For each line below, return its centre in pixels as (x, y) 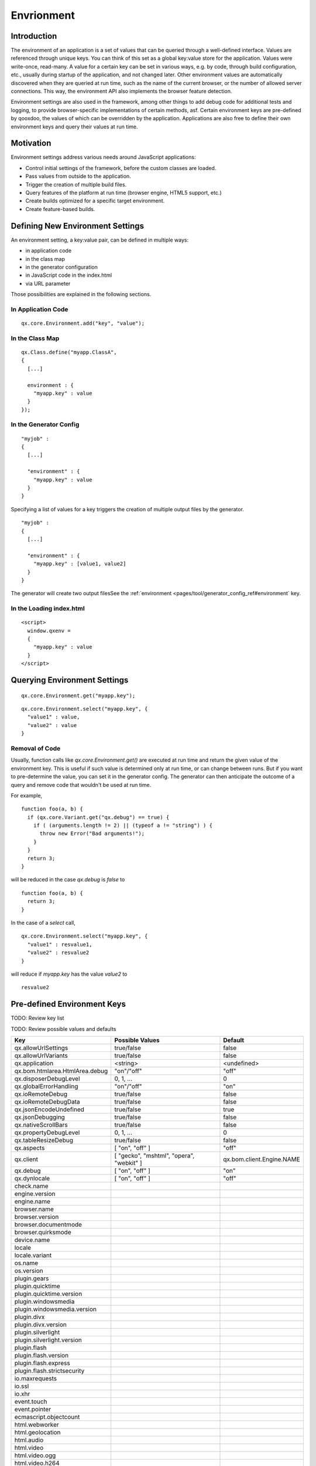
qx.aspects (30, 1148)
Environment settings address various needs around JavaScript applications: (103, 157)
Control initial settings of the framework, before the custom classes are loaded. (121, 168)
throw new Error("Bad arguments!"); (92, 834)
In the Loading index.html (48, 609)
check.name (31, 1186)
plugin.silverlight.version (48, 1340)
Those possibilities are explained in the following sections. (81, 294)
